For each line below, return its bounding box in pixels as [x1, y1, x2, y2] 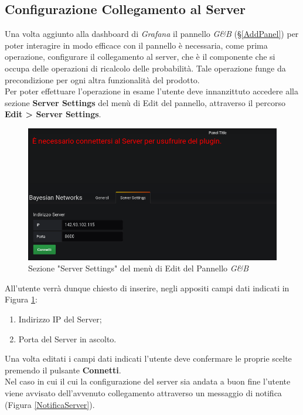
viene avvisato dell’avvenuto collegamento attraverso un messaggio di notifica [5, 387, 282, 399]
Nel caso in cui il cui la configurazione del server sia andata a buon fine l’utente [5, 375, 291, 387]
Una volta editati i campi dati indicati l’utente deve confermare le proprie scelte [5, 352, 292, 365]
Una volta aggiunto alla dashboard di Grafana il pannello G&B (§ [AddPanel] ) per [5, 28, 299, 40]
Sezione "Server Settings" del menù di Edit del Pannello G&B [28, 262, 249, 274]
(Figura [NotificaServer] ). [5, 398, 95, 410]
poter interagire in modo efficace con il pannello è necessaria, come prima [5, 39, 268, 51]
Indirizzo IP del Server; [18, 313, 102, 325]
